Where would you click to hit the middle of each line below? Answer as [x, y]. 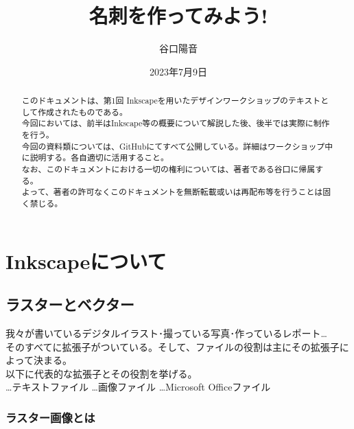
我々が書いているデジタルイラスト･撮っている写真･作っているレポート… [166, 333]
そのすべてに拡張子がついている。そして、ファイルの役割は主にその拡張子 [173, 346]
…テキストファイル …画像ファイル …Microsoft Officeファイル [138, 387]
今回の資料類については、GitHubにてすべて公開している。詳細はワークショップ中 [177, 146]
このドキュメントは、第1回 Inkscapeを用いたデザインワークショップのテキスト [171, 101]
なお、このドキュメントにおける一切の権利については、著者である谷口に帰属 [168, 169]
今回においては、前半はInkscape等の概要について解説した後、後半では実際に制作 [176, 123]
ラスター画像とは [50, 417]
